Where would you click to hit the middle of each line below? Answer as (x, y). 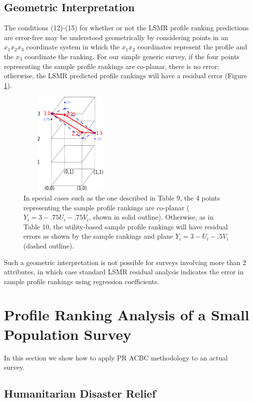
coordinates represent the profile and (192, 47)
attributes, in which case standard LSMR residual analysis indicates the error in (124, 272)
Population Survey (68, 334)
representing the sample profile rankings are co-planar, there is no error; (112, 66)
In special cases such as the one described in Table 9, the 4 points (122, 197)
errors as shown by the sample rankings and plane (98, 236)
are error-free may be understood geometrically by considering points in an (116, 37)
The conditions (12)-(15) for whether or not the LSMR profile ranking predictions (126, 28)
